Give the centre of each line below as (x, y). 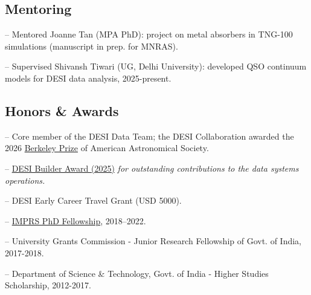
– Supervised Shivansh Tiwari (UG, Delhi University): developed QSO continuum (156, 66)
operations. (25, 180)
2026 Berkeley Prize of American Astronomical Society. (107, 148)
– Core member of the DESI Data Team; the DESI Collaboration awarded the (149, 136)
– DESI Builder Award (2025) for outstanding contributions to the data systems (152, 168)
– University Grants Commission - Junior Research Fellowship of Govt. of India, (153, 241)
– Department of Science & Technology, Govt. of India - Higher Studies (137, 273)
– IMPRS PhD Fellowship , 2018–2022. (75, 220)
